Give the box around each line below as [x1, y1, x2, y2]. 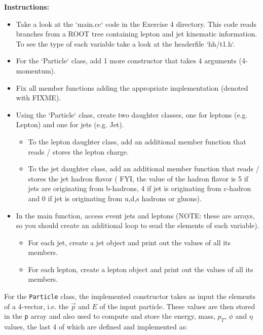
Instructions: [4, 2, 49, 12]
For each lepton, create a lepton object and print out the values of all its [28, 264, 253, 274]
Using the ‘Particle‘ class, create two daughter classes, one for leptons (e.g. [16, 109, 248, 120]
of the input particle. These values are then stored [99, 301, 255, 311]
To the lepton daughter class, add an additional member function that [28, 136, 246, 146]
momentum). [16, 65, 56, 76]
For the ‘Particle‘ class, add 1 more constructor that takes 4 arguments [16, 55, 237, 66]
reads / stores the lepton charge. [28, 146, 129, 157]
